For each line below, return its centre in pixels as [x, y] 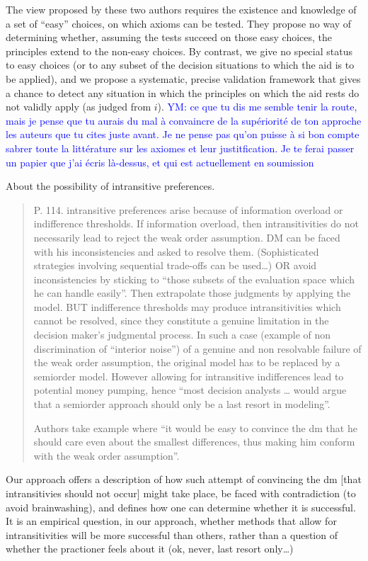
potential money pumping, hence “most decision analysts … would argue [190, 390]
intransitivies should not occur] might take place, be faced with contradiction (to [181, 493]
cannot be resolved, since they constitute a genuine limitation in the [181, 321]
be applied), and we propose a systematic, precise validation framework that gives [183, 78]
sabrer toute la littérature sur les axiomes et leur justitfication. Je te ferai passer [180, 148]
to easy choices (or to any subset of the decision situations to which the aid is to [180, 65]
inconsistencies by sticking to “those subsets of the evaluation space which [194, 279]
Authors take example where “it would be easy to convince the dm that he [195, 427]
